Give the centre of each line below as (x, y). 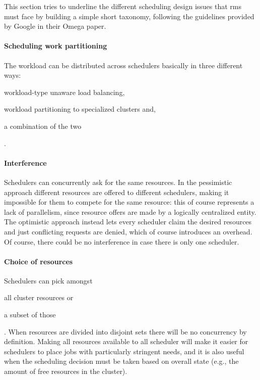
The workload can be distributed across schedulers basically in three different (123, 65)
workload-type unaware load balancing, (64, 92)
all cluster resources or (39, 297)
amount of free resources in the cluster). (66, 371)
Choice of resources (39, 261)
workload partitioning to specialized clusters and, (80, 109)
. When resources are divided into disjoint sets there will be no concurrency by (125, 331)
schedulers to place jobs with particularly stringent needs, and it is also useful (124, 351)
